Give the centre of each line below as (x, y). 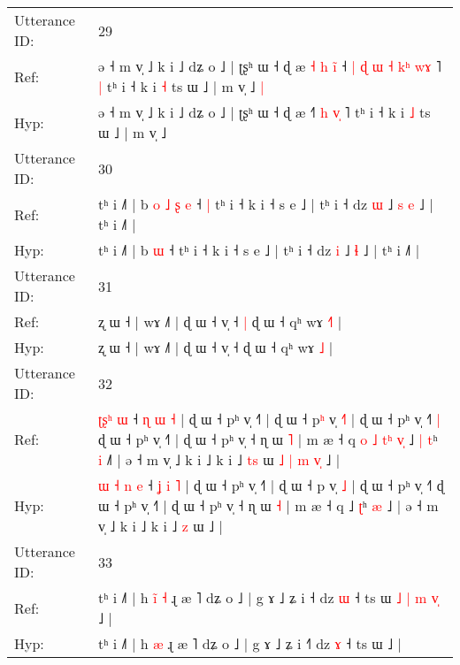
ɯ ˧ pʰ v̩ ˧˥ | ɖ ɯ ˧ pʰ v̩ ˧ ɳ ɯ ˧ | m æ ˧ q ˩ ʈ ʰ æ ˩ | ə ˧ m (268, 505)
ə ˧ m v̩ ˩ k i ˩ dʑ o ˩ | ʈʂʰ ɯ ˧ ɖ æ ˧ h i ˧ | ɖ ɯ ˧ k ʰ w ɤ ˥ (269, 66)
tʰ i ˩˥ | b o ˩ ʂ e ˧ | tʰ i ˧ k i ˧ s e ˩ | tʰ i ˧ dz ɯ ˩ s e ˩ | (265, 204)
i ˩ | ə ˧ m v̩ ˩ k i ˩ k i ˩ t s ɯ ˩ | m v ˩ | (219, 459)
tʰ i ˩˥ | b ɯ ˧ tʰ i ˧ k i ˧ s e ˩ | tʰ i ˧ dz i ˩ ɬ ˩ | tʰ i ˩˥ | (259, 250)
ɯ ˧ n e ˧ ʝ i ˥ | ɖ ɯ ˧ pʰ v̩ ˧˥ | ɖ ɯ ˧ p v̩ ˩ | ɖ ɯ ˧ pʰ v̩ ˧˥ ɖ (271, 485)
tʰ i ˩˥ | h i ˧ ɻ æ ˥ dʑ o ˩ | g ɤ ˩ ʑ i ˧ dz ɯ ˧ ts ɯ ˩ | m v (268, 597)
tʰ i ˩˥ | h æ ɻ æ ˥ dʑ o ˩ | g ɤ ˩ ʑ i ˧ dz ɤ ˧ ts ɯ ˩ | (249, 643)
